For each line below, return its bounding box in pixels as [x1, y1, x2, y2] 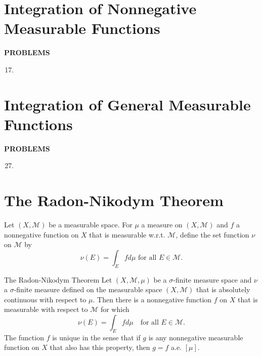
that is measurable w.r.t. [89, 229, 165, 240]
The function [4, 332, 44, 342]
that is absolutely [196, 284, 250, 295]
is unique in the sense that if [52, 332, 141, 342]
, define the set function [176, 229, 249, 240]
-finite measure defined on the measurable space [14, 284, 162, 295]
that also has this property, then [50, 342, 150, 352]
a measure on [141, 219, 183, 230]
